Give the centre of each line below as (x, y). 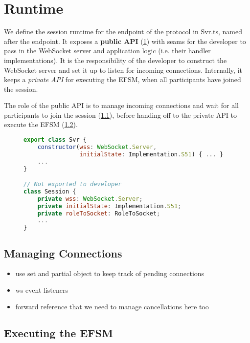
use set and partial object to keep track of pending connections (110, 273)
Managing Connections (63, 253)
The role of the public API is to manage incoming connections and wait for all (121, 105)
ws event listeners (42, 290)
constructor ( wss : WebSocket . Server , (97, 147)
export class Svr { (55, 140)
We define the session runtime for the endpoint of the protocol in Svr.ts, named (123, 32)
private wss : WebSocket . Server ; (90, 199)
